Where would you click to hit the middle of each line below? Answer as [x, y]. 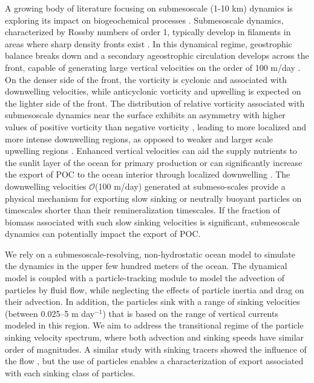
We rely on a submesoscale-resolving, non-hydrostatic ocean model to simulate [150, 254]
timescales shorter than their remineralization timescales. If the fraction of [142, 210]
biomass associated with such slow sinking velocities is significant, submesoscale [152, 221]
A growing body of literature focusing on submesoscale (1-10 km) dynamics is [149, 8]
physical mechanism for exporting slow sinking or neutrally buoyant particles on [153, 198]
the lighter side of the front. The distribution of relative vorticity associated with [155, 103]
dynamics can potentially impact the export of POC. [103, 234]
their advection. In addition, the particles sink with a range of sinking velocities [152, 301]
